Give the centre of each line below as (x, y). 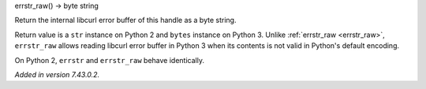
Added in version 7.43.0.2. (57, 74)
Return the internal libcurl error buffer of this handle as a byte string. (125, 20)
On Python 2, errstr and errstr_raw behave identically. (110, 60)
